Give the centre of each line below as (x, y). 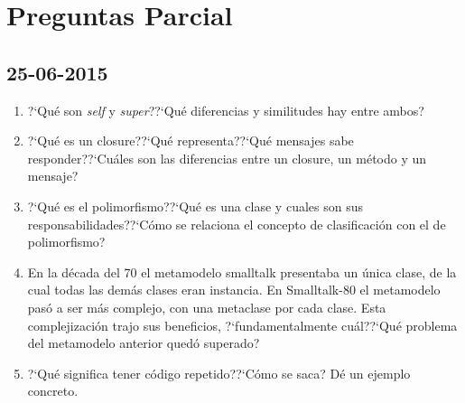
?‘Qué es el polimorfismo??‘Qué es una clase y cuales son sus (195, 206)
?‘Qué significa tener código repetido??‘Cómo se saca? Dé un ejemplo (219, 373)
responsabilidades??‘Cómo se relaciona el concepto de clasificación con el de (237, 224)
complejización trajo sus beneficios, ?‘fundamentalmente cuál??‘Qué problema (242, 325)
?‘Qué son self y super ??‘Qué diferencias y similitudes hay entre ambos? (226, 110)
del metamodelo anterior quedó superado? (144, 343)
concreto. (53, 391)
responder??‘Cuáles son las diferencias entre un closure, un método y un (227, 158)
